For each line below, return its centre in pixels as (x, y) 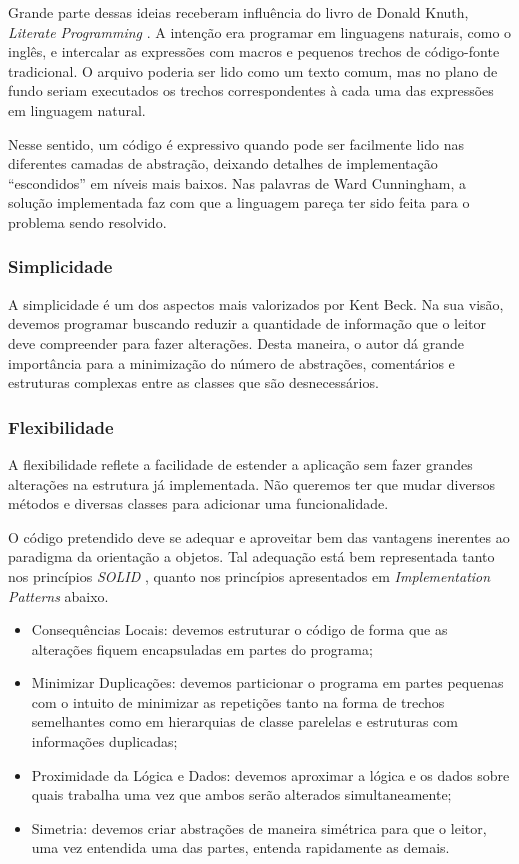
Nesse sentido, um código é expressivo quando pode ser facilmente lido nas (236, 143)
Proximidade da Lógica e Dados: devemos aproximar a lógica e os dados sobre (270, 774)
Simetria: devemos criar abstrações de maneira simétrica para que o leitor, (259, 827)
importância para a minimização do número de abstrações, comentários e (231, 362)
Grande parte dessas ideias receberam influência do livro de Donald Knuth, (238, 12)
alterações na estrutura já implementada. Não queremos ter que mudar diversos (252, 483)
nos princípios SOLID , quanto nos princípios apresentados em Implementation (249, 575)
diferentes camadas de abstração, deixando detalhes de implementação (223, 163)
